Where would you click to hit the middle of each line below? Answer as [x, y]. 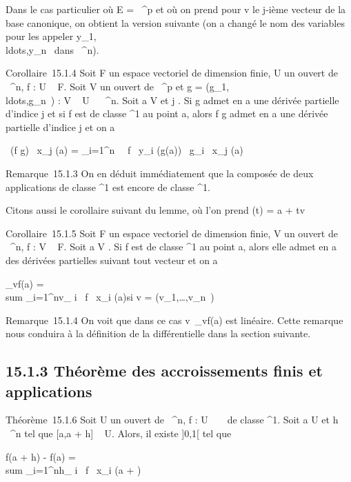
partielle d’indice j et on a [60, 127]
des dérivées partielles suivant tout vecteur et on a [112, 260]
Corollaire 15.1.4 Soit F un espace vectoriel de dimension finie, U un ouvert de [172, 73]
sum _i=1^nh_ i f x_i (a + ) [73, 470]
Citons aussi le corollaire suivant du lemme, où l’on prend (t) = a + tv [156, 210]
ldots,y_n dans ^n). [52, 49]
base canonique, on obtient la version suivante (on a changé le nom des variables [175, 22]
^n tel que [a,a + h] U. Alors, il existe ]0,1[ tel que [121, 433]
